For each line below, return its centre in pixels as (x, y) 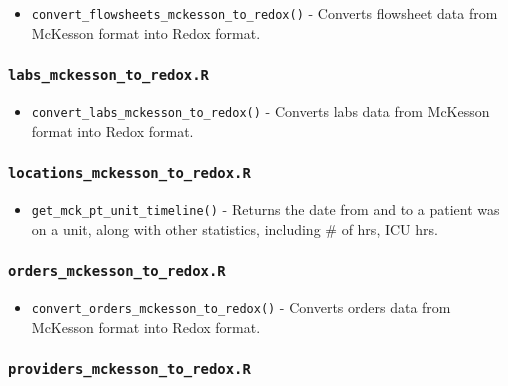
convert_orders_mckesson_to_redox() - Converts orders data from (241, 307)
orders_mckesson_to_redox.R (117, 271)
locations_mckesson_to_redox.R (129, 173)
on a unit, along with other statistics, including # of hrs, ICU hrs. (234, 228)
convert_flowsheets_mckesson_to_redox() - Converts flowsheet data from (264, 13)
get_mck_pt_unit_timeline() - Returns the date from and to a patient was (265, 209)
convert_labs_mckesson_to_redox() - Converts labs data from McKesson (260, 111)
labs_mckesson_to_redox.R (108, 75)
